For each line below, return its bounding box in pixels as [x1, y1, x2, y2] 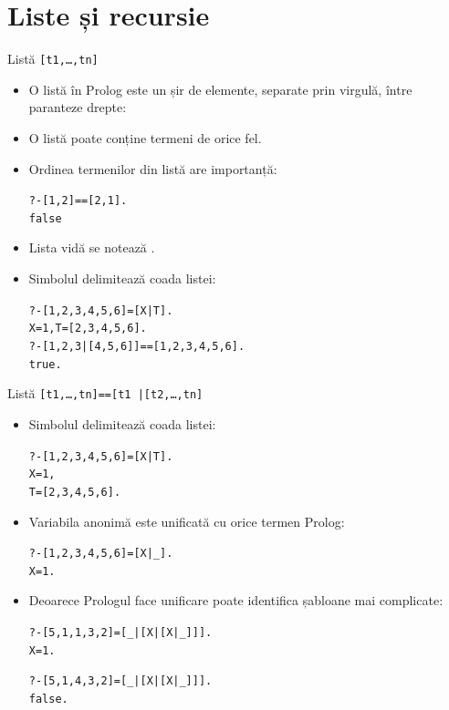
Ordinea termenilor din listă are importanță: [28, 159, 277, 178]
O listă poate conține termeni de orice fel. [28, 128, 262, 147]
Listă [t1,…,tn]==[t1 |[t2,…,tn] [7, 384, 204, 403]
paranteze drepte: [28, 98, 127, 117]
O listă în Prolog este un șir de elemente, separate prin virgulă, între [28, 79, 412, 98]
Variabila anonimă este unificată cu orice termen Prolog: [28, 511, 345, 530]
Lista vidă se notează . [28, 238, 155, 257]
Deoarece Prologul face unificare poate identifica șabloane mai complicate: [28, 591, 444, 610]
